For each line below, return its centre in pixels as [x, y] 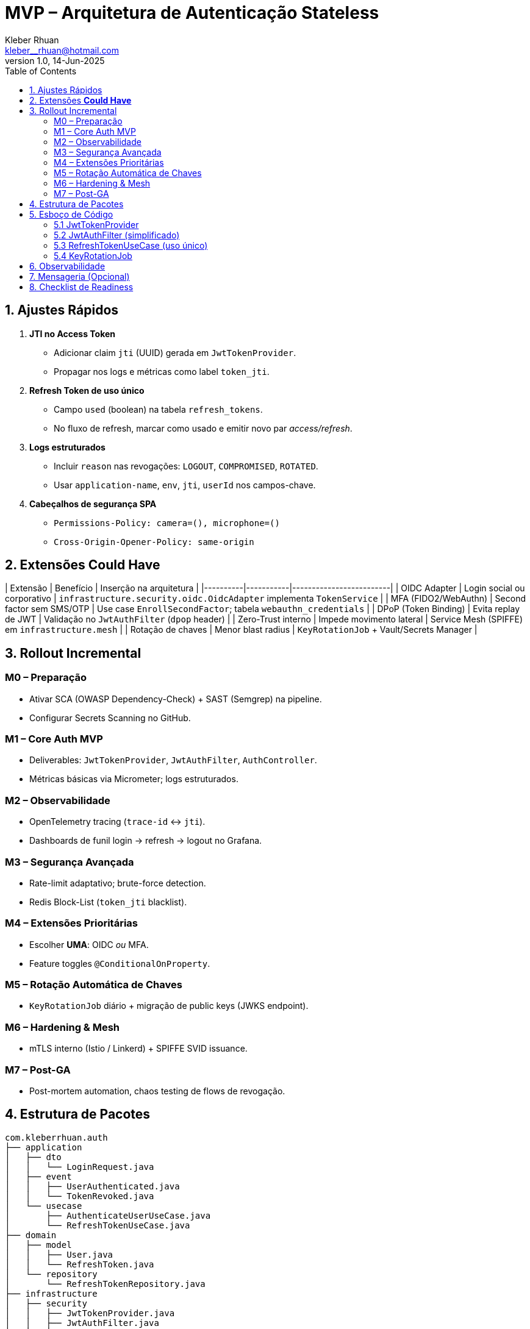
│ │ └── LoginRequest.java [80, 1167]
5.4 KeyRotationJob [93, 255]
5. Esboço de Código [71, 214]
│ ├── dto [33, 1157]
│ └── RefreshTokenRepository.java [105, 1284]
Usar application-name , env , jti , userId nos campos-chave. [185, 485]
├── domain [31, 1235]
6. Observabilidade [67, 266]
